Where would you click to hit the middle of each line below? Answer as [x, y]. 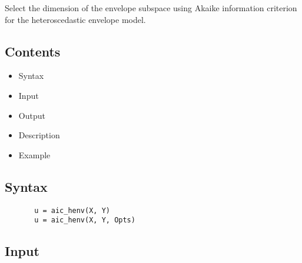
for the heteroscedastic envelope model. [75, 19]
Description [39, 135]
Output [32, 115]
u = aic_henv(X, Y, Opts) [85, 220]
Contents [33, 51]
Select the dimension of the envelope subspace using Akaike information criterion [151, 8]
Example [34, 154]
